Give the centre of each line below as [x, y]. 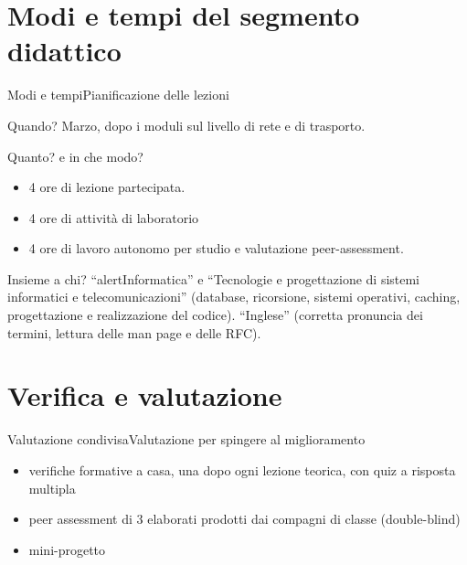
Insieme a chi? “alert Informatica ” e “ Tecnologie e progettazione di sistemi [214, 278]
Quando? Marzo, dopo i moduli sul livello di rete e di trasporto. [186, 125]
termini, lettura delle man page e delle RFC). [134, 332]
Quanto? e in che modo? [75, 156]
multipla [52, 488]
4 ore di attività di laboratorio [114, 217]
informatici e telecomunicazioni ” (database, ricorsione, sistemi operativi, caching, [234, 297]
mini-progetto [67, 549]
